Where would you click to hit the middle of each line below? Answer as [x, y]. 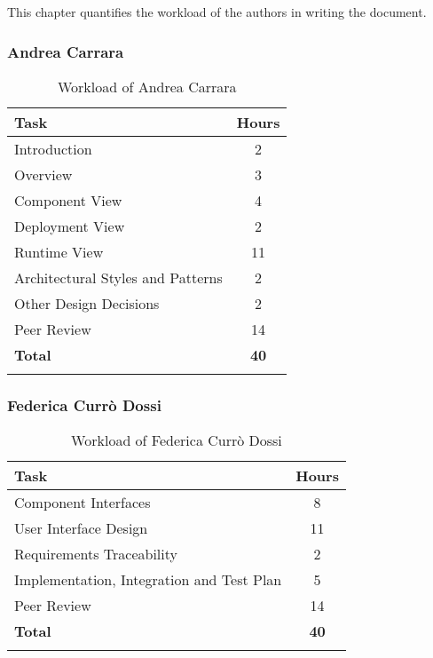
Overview [43, 174]
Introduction [53, 148]
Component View [68, 200]
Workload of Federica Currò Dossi [177, 440]
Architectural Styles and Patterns [118, 277]
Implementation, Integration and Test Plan [148, 580]
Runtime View [59, 251]
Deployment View [70, 226]
